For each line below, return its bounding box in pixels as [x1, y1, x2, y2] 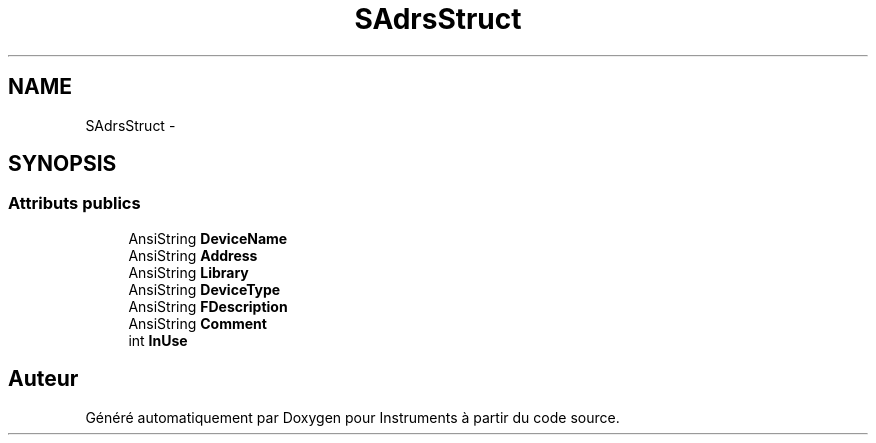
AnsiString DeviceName [128, 229, 288, 247]
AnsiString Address [128, 246, 258, 264]
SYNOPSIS [8, 151, 117, 177]
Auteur [8, 366, 79, 392]
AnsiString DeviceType [128, 280, 281, 298]
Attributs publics [8, 193, 141, 214]
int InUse [128, 331, 188, 349]
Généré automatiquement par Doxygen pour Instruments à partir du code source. [85, 408, 620, 426]
